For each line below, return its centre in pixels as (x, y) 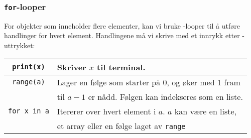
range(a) (29, 82)
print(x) (29, 67)
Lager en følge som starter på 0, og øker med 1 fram (149, 82)
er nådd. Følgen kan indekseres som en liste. (165, 96)
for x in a (29, 111)
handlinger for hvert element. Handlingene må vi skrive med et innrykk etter (122, 35)
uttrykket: (20, 45)
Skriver (72, 67)
